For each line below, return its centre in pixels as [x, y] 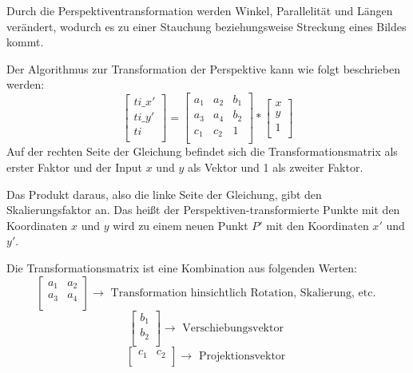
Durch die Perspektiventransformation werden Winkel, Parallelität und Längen [200, 10]
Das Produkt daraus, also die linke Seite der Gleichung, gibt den [164, 194]
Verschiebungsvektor [233, 328]
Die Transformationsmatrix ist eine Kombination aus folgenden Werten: [182, 268]
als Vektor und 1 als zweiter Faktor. [275, 167]
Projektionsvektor [242, 356]
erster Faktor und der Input [75, 167]
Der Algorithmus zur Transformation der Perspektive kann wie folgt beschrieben [203, 68]
